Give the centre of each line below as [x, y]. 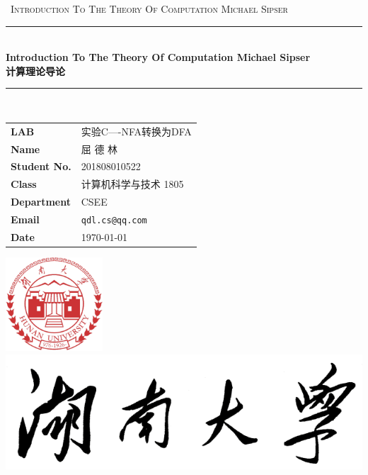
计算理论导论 [35, 71]
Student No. [41, 166]
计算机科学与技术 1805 [132, 184]
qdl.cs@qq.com [114, 220]
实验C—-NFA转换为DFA [136, 131]
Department [41, 202]
